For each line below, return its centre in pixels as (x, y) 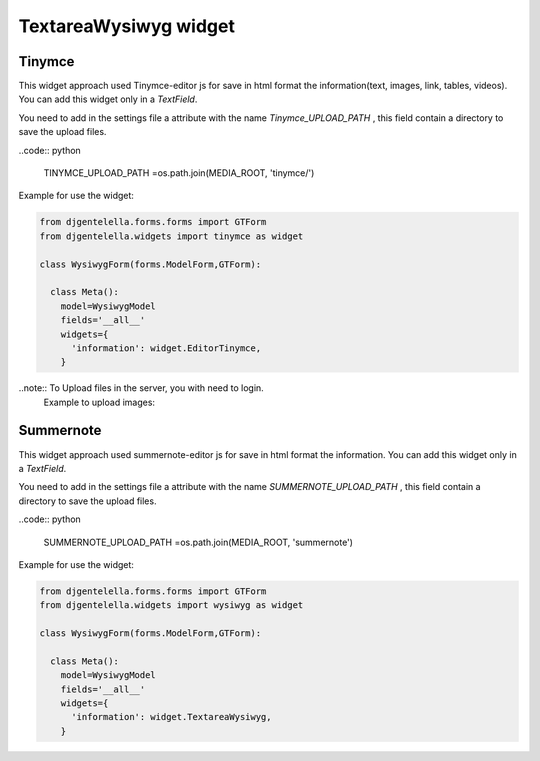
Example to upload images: (99, 402)
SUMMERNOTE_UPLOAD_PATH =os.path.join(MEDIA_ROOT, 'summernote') (198, 542)
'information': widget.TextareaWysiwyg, (171, 717)
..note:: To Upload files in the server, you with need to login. (141, 388)
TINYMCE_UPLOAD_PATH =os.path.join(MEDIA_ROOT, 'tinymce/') (179, 173)
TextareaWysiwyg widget (126, 26)
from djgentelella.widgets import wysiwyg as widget (171, 605)
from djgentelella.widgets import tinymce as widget (171, 236)
